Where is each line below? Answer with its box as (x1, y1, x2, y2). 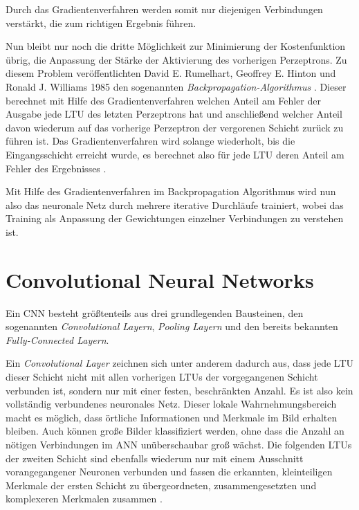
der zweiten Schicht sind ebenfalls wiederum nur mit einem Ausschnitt (6, 450, 304, 465)
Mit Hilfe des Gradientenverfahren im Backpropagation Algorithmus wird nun (6, 184, 336, 199)
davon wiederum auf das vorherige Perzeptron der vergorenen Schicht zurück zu (6, 120, 344, 134)
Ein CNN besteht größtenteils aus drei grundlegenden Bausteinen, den (6, 305, 304, 320)
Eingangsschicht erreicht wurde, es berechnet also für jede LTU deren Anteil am (6, 147, 344, 161)
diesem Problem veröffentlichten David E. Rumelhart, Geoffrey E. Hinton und (6, 66, 336, 80)
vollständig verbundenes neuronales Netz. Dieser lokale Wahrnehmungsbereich (6, 397, 337, 411)
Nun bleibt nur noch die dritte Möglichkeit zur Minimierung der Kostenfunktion (6, 39, 346, 53)
